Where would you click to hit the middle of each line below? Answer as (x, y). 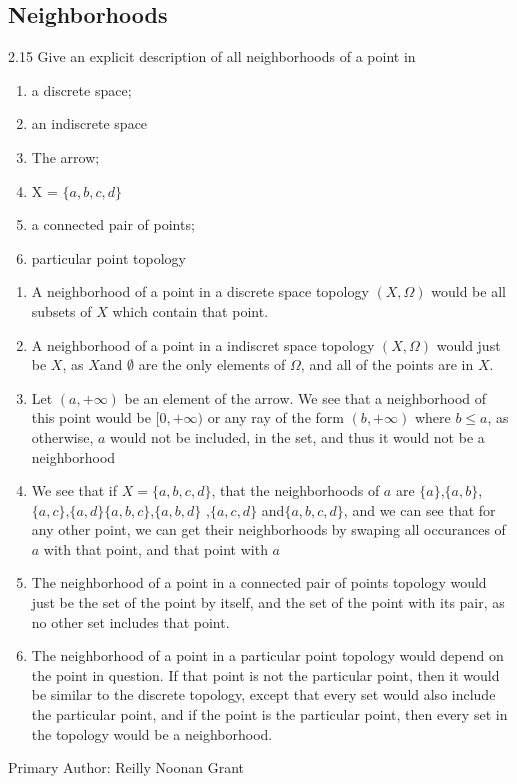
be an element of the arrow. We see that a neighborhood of (305, 397)
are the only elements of (212, 364)
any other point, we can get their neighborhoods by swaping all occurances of (268, 529)
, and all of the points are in (387, 364)
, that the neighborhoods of (295, 490)
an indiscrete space (89, 123)
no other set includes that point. (130, 621)
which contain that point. (190, 310)
